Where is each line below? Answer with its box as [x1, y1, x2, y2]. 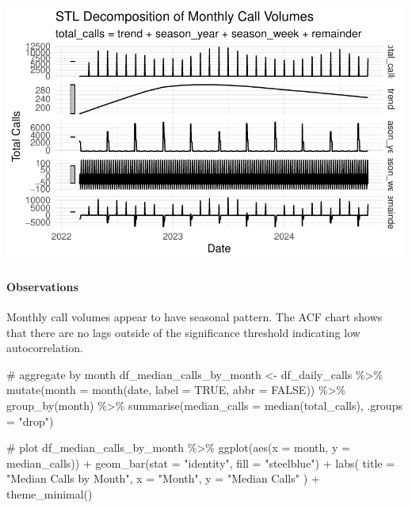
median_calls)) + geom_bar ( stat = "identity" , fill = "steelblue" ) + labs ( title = [6, 454, 395, 471]
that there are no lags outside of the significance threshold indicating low [6, 324, 360, 340]
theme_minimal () [6, 486, 93, 502]
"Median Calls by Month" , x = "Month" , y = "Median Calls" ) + [6, 470, 320, 487]
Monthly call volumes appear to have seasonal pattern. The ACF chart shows [6, 309, 383, 325]
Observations [6, 278, 78, 294]
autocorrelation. [6, 339, 83, 356]
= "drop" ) [6, 412, 54, 429]
